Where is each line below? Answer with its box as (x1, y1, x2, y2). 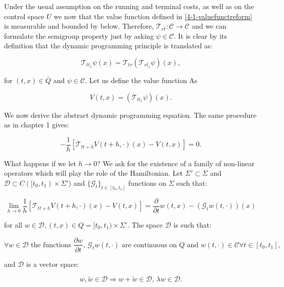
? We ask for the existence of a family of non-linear (97, 158, 255, 168)
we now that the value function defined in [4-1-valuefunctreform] (53, 11, 252, 21)
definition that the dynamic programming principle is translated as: (4, 40, 212, 51)
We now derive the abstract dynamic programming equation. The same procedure (4, 109, 257, 120)
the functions (31, 241, 72, 249)
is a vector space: (26, 258, 79, 269)
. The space (127, 219, 163, 230)
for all (4, 219, 23, 230)
